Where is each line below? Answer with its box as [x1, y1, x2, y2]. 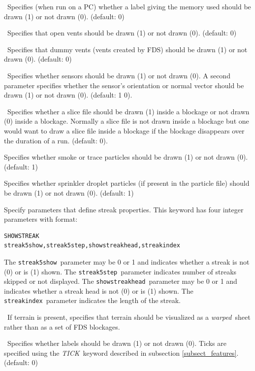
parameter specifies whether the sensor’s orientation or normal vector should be [4, 80, 244, 90]
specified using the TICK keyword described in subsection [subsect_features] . [4, 347, 239, 358]
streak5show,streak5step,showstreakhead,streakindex [4, 242, 180, 249]
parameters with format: [4, 214, 78, 224]
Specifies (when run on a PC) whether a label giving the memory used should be [7, 1, 251, 11]
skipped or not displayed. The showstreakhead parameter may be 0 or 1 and [4, 276, 237, 286]
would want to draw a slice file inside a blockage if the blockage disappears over [4, 125, 245, 135]
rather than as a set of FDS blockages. [4, 321, 120, 332]
